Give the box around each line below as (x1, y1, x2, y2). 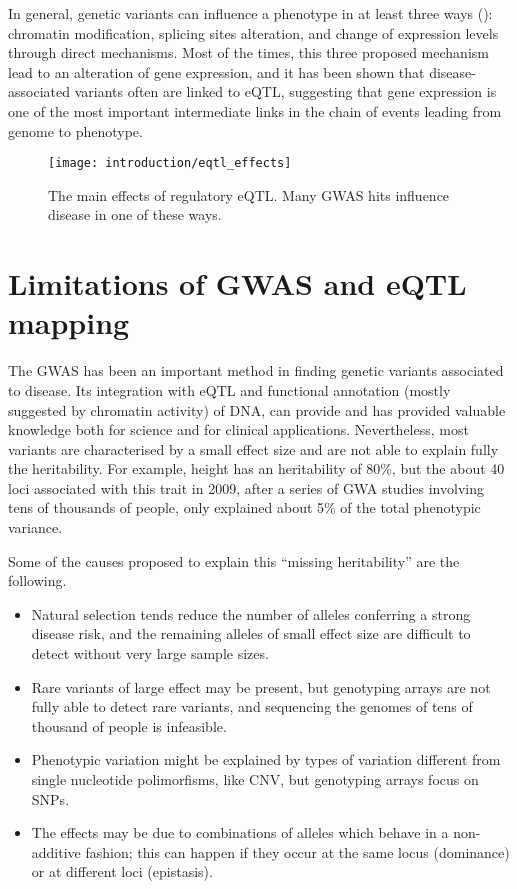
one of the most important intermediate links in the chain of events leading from (8, 100, 502, 121)
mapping (8, 302, 130, 343)
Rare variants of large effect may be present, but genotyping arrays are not (31, 676, 491, 697)
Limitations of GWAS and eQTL (8, 263, 467, 304)
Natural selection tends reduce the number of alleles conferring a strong (31, 603, 471, 624)
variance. (8, 517, 63, 538)
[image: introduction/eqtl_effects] (48, 156, 292, 171)
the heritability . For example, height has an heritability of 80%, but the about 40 (8, 458, 505, 479)
